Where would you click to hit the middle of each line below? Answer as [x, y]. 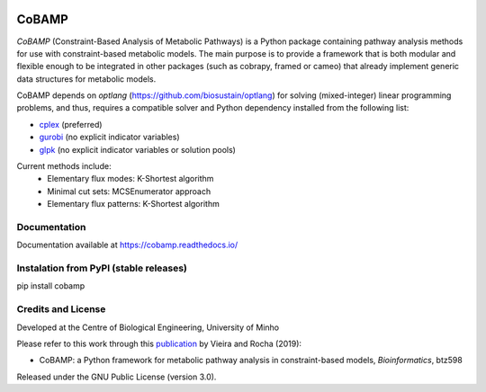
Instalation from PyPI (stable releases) [102, 268]
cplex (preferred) [71, 124]
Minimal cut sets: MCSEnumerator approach [129, 191]
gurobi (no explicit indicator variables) [109, 137]
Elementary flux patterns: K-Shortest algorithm [133, 204]
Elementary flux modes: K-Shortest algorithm [130, 179]
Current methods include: [64, 166]
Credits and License [61, 309]
